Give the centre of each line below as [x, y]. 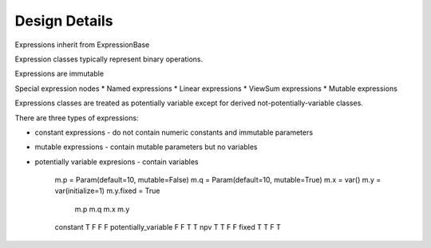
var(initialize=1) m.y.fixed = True [107, 191]
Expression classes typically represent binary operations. [109, 59]
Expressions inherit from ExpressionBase [82, 45]
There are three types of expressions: [77, 118]
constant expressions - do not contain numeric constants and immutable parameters [174, 132]
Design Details [64, 21]
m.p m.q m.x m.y [102, 209]
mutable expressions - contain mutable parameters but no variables [146, 147]
